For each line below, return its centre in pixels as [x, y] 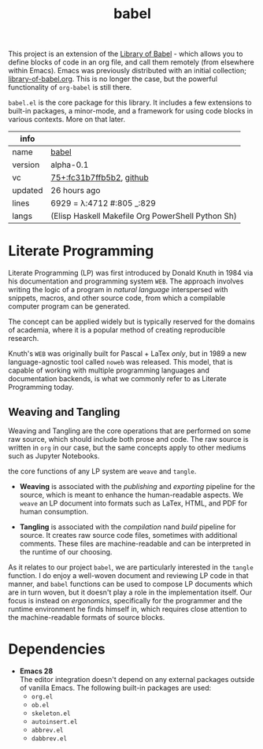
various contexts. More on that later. [67, 120]
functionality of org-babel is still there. [70, 87]
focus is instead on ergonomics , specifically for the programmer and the [125, 600]
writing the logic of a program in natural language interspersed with [118, 290]
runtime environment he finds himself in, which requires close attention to [128, 609]
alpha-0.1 [70, 165]
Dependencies [57, 649]
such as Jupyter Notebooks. [54, 456]
